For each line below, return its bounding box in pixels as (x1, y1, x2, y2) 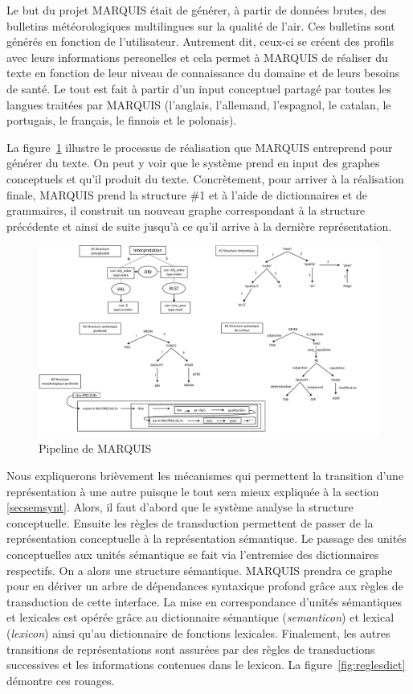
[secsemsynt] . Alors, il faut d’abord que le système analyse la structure (6, 499, 354, 515)
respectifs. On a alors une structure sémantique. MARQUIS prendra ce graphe (6, 561, 393, 578)
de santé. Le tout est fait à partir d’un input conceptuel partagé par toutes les (6, 80, 391, 97)
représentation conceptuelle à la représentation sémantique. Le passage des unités (6, 530, 407, 547)
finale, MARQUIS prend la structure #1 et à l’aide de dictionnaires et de (6, 186, 367, 203)
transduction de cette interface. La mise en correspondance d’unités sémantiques (6, 593, 402, 610)
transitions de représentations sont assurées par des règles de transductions (6, 640, 375, 657)
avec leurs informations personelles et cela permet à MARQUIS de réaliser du (6, 48, 388, 65)
